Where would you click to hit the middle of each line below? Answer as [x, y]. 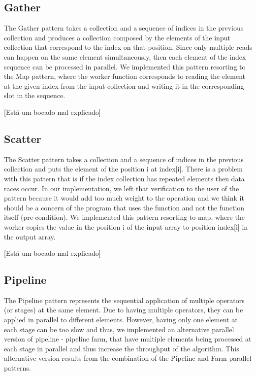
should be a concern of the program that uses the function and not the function [124, 207]
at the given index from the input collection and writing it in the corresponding [124, 85]
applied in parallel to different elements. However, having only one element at [121, 320]
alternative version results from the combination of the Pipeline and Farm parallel [128, 358]
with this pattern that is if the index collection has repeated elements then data [124, 178]
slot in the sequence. [35, 95]
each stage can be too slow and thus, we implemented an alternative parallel [119, 329]
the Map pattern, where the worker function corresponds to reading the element [125, 76]
